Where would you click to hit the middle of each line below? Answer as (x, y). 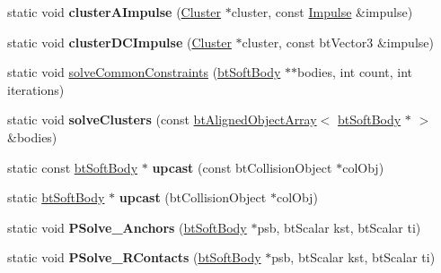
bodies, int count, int (355, 72)
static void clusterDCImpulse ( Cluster (119, 42)
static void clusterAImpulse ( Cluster (115, 12)
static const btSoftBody (73, 167)
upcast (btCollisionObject (193, 197)
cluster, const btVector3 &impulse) (338, 42)
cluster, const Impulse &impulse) (322, 12)
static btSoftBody (56, 197)
